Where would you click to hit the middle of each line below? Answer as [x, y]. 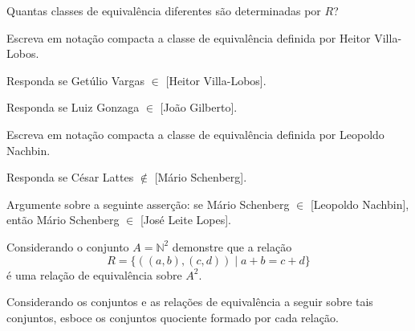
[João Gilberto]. [199, 107]
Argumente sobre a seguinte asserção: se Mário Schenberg [148, 204]
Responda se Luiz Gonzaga [73, 107]
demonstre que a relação [232, 246]
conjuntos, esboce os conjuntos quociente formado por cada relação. [173, 317]
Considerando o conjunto [68, 246]
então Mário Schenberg [63, 220]
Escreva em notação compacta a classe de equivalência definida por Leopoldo [195, 134]
